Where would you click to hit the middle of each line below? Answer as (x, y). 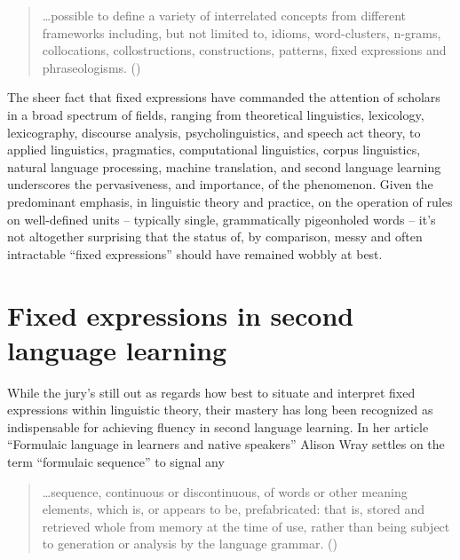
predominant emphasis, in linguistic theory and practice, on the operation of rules (230, 201)
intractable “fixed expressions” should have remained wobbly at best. (195, 253)
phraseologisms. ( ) (91, 67)
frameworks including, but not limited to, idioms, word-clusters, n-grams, (242, 32)
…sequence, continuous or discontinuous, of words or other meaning (225, 491)
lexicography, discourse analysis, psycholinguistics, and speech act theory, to (214, 132)
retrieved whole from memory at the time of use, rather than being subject (246, 526)
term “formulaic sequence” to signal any (116, 461)
